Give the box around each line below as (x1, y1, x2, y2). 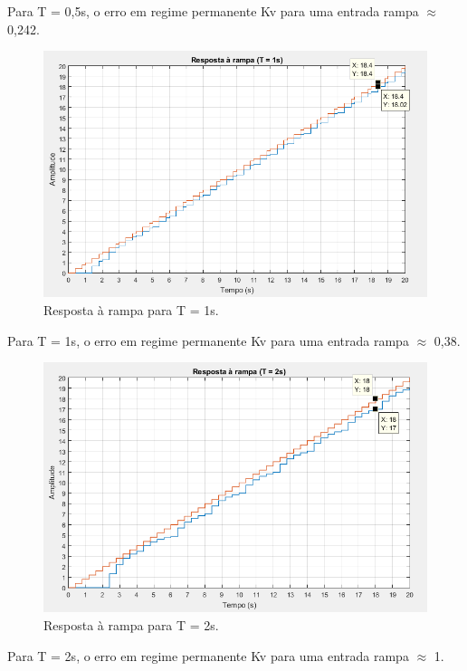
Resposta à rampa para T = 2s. (43, 616, 219, 635)
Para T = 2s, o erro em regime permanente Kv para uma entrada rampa (7, 646, 409, 665)
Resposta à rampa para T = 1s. (43, 301, 219, 320)
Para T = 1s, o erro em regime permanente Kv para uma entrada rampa (7, 331, 409, 350)
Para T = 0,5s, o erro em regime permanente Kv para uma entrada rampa (7, 2, 419, 20)
